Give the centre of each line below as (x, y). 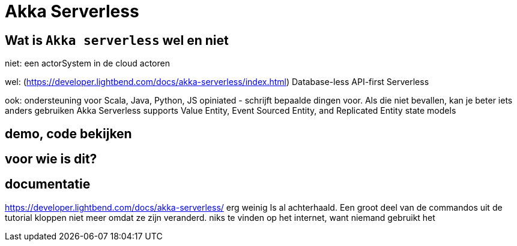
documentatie (48, 184)
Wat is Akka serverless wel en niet (117, 40)
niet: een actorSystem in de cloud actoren (87, 63)
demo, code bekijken (68, 133)
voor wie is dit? (51, 159)
